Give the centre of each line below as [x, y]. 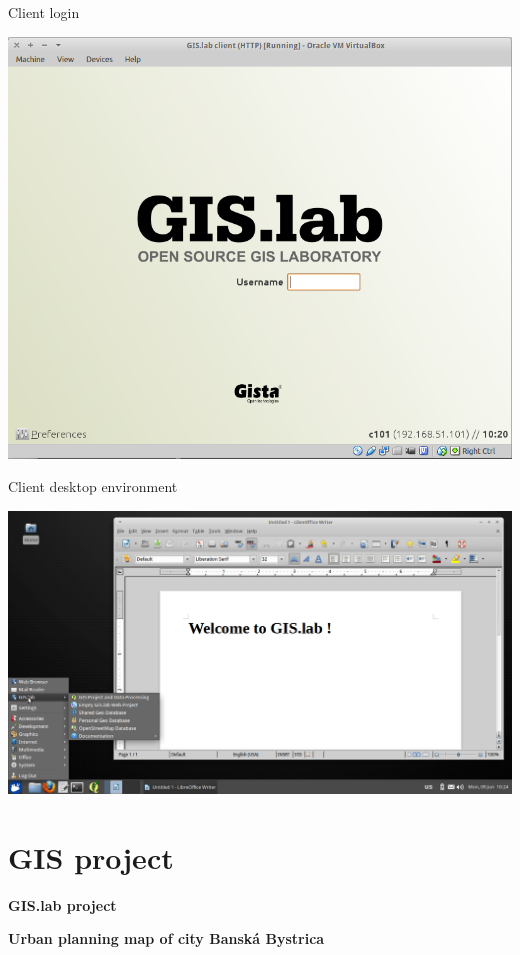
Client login [44, 12]
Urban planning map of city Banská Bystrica [166, 938]
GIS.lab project [62, 904]
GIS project [91, 856]
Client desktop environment [93, 486]
